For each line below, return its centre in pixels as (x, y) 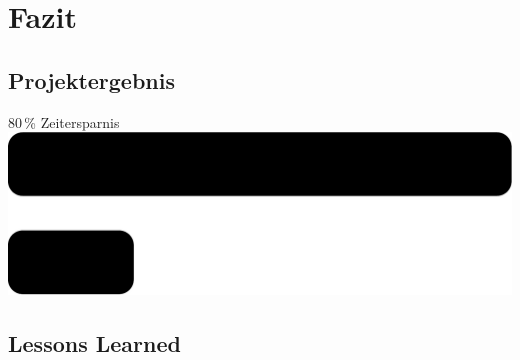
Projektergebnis (92, 79)
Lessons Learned (94, 342)
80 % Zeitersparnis (64, 121)
